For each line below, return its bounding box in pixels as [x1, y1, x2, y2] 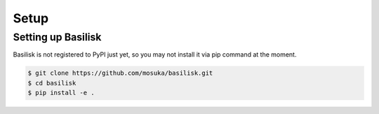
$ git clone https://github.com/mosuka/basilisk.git [27, 69, 213, 77]
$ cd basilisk [27, 79, 77, 87]
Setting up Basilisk [13, 31, 102, 43]
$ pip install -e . [27, 89, 95, 97]
